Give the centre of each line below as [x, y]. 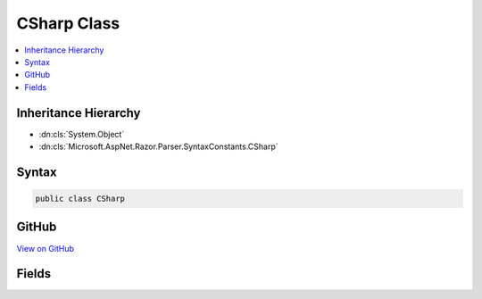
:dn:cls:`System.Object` [82, 134]
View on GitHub [46, 248]
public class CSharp [80, 199]
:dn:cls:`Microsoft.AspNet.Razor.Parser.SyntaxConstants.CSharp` [158, 146]
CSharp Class [68, 23]
